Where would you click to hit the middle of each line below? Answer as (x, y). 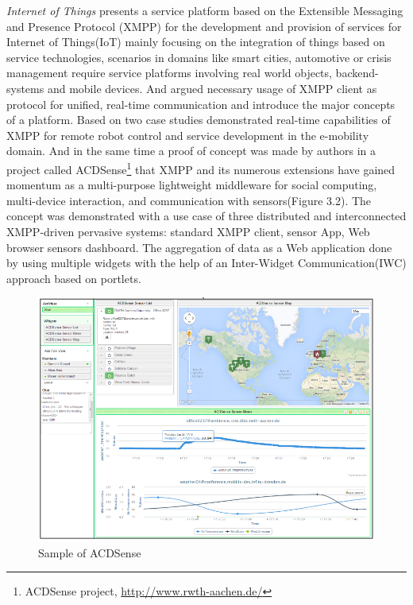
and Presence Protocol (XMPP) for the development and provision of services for (204, 26)
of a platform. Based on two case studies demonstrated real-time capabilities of (199, 120)
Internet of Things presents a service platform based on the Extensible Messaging (205, 10)
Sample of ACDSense (90, 552)
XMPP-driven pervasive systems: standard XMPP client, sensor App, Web (188, 231)
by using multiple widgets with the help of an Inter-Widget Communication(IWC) (206, 263)
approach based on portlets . (74, 278)
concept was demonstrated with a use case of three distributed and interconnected (206, 216)
